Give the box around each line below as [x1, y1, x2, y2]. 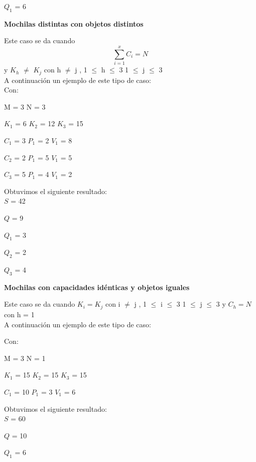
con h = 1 [4, 309, 35, 319]
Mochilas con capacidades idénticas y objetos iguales [4, 282, 190, 292]
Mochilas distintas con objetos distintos [4, 18, 144, 29]
